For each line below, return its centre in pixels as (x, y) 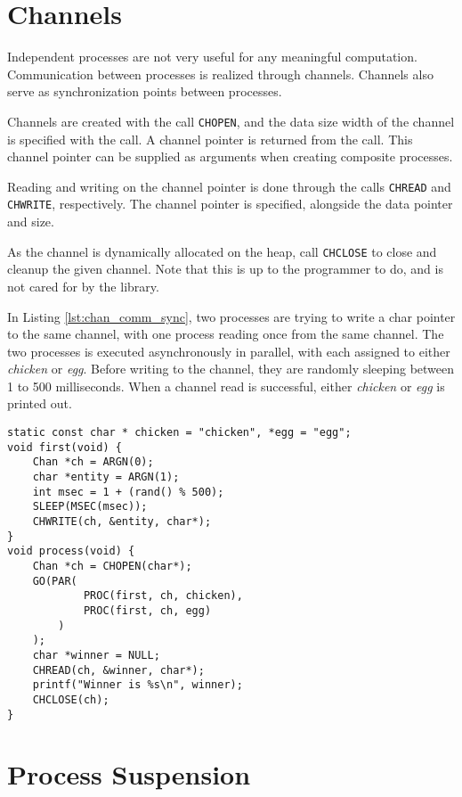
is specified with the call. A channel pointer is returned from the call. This (210, 139)
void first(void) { (65, 447)
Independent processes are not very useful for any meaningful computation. (212, 57)
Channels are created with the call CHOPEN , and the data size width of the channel (231, 121)
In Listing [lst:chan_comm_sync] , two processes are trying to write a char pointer (231, 316)
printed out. (40, 403)
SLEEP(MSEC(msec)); (90, 507)
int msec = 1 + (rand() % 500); (128, 492)
